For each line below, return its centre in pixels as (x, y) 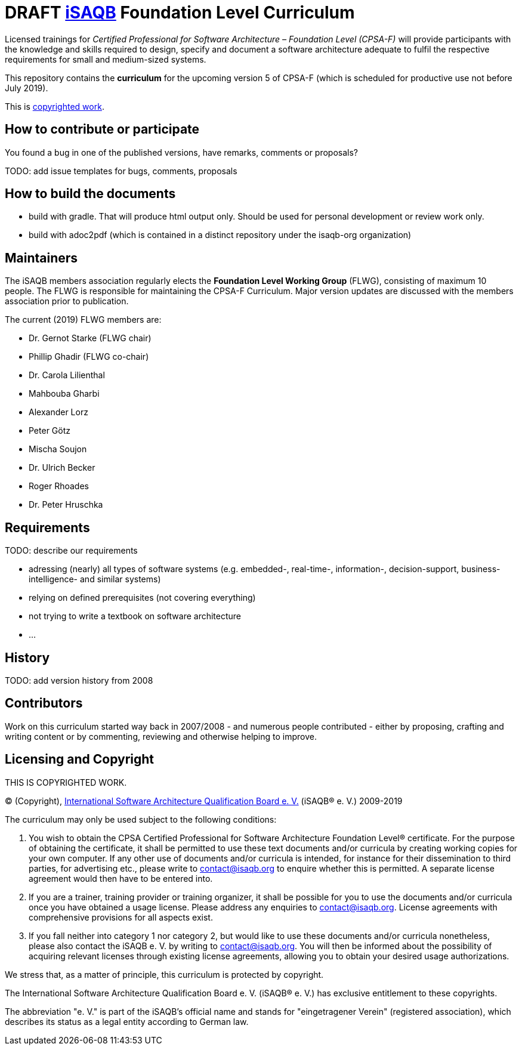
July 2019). (27, 88)
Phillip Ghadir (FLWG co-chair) (89, 357)
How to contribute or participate (102, 129)
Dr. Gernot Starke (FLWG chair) (90, 338)
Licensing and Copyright (80, 759)
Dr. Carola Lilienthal (67, 375)
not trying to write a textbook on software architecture (135, 616)
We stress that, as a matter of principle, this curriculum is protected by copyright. (164, 974)
